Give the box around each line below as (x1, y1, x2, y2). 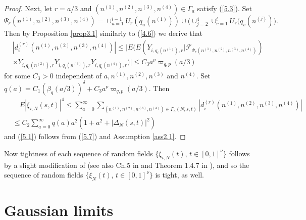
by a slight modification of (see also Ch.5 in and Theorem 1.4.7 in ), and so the (4, 159, 249, 170)
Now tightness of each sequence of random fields (4, 148, 153, 158)
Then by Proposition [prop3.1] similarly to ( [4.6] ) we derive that (4, 28, 202, 38)
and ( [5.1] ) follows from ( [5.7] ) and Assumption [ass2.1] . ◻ (4, 131, 186, 142)
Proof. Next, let (4, 3, 53, 13)
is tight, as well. (155, 169, 204, 180)
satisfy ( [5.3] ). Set (197, 3, 252, 13)
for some (4, 70, 30, 80)
